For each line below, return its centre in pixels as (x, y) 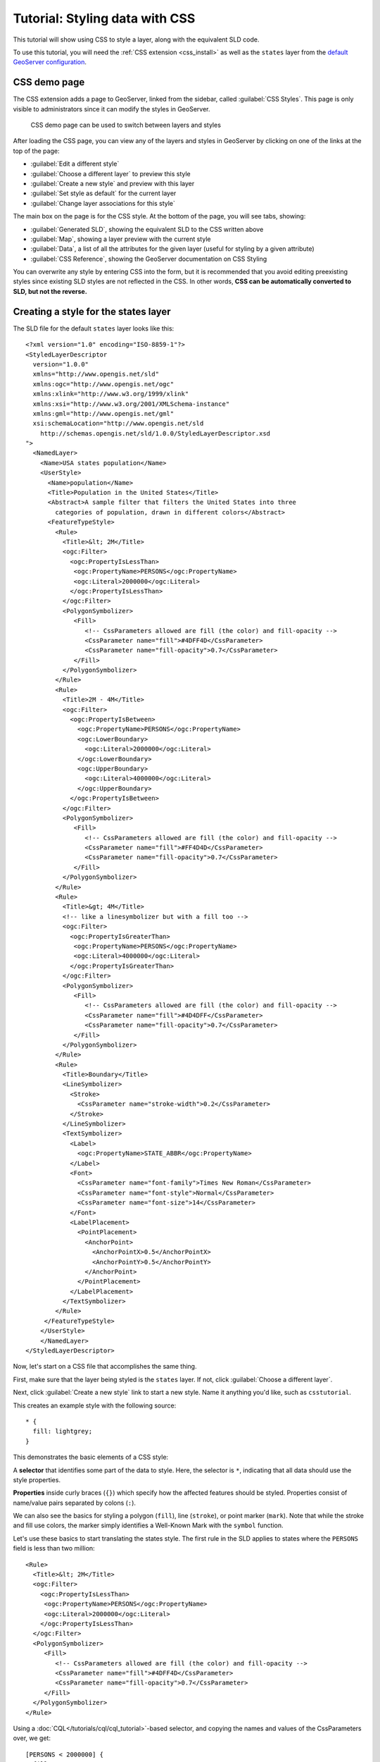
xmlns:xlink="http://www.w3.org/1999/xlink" (111, 394)
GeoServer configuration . (50, 62)
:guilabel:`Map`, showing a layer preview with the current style (121, 239)
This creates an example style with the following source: (95, 1405)
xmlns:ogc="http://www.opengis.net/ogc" (103, 384)
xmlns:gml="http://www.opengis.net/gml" (103, 413)
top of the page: (36, 151)
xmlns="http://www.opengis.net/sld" (96, 374)
